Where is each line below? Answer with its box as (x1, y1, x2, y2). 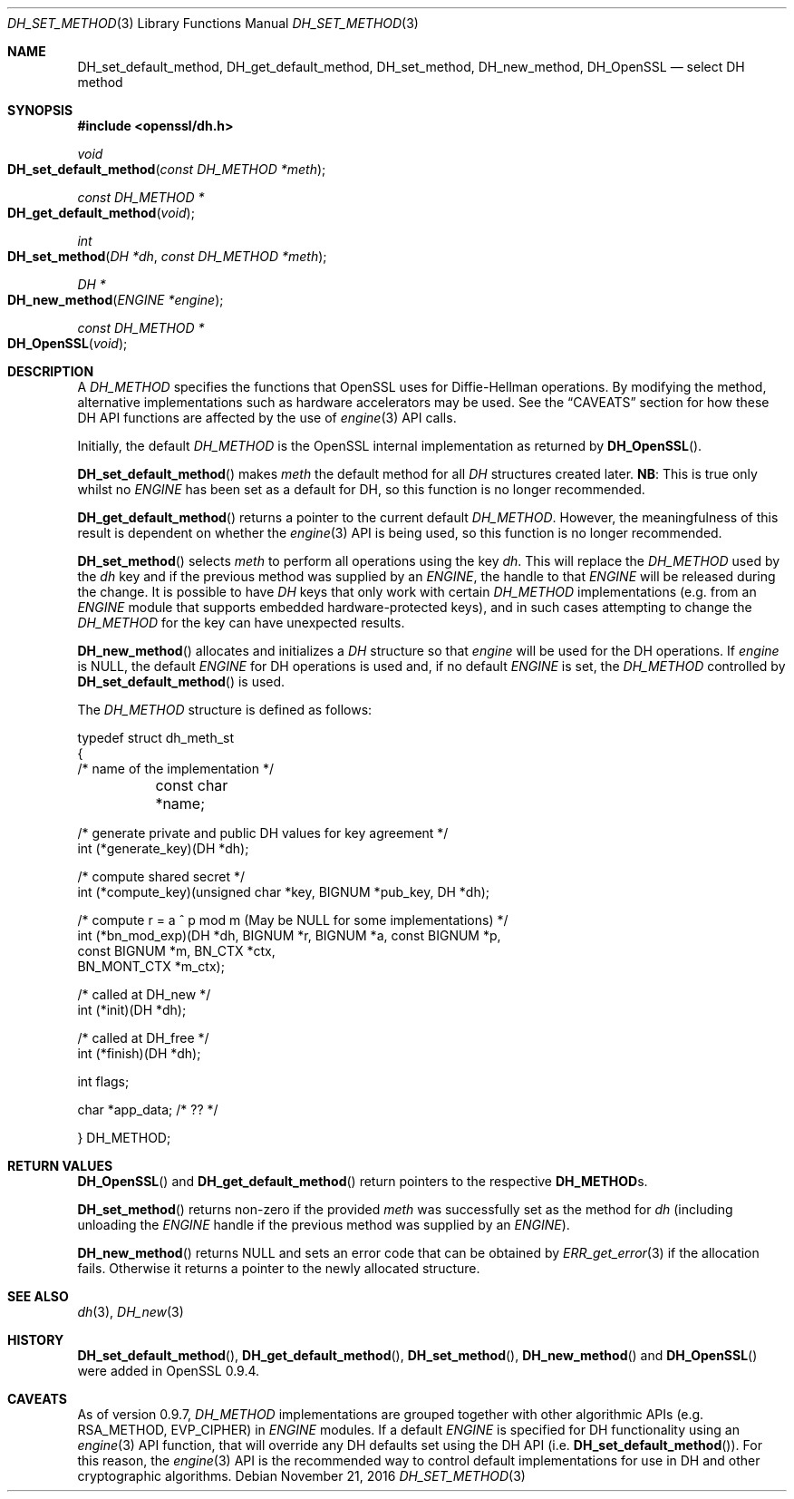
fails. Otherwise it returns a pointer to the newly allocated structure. (77, 1261, 480, 1276)
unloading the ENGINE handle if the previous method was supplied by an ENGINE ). (77, 1217, 570, 1232)
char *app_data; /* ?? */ (77, 1102, 218, 1117)
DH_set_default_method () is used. (77, 674, 286, 689)
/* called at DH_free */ (77, 1030, 209, 1046)
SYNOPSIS (7, 102, 73, 118)
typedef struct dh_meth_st (77, 730, 235, 745)
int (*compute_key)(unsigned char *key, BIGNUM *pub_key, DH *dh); (77, 884, 490, 900)
